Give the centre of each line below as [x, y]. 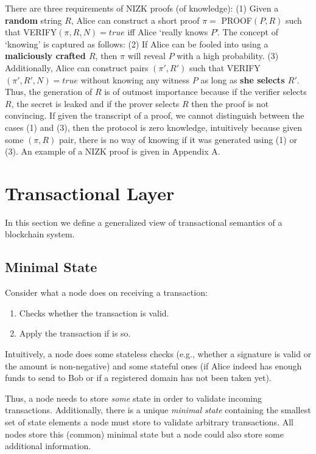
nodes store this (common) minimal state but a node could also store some [144, 434]
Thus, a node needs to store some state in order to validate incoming [134, 398]
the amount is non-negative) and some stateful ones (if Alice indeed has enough [153, 365]
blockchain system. [40, 234]
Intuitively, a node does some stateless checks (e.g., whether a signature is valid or [158, 354]
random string [33, 20]
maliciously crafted [45, 56]
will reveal [146, 56]
